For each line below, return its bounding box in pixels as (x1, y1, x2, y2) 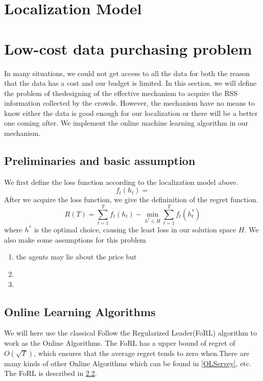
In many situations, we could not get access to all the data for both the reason (4, 67, 250, 78)
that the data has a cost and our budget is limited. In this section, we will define (4, 78, 257, 88)
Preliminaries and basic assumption (4, 153, 196, 169)
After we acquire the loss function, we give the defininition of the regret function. (4, 194, 258, 205)
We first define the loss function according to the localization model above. (4, 176, 238, 187)
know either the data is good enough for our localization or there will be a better (4, 107, 258, 118)
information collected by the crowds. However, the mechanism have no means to (4, 98, 255, 108)
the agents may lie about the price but (16, 251, 137, 262)
